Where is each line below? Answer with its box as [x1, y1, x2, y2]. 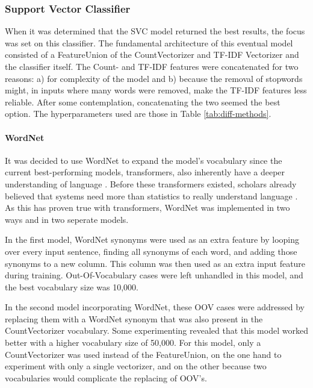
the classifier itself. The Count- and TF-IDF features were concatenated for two [5, 60, 299, 72]
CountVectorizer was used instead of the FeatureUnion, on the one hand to [5, 348, 282, 360]
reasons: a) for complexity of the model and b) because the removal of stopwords [5, 72, 303, 84]
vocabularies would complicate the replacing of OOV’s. [5, 371, 207, 384]
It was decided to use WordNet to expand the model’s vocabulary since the [5, 154, 282, 166]
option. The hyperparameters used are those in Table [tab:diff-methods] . [5, 107, 271, 120]
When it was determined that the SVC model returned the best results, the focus [5, 25, 305, 37]
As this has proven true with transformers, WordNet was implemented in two [5, 201, 290, 214]
